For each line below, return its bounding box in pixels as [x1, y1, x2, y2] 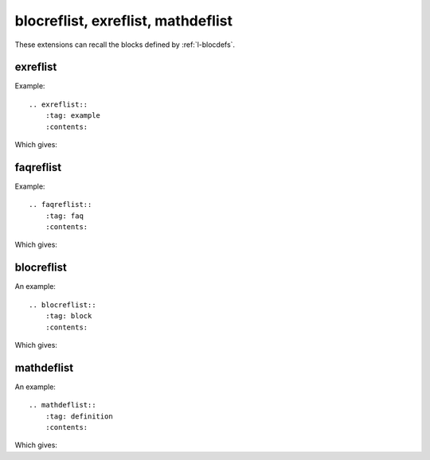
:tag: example [45, 111, 101, 120]
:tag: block [45, 311, 92, 321]
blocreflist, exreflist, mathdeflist [14, 12, 233, 29]
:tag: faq [45, 211, 84, 220]
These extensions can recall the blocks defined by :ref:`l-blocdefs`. [14, 40, 235, 49]
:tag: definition [45, 411, 113, 421]
